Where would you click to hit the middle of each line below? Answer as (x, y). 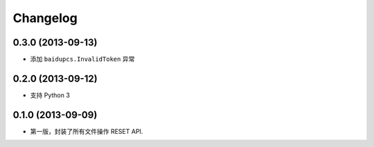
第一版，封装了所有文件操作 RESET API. (87, 131)
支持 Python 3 (50, 95)
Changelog (45, 18)
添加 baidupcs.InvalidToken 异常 (82, 59)
